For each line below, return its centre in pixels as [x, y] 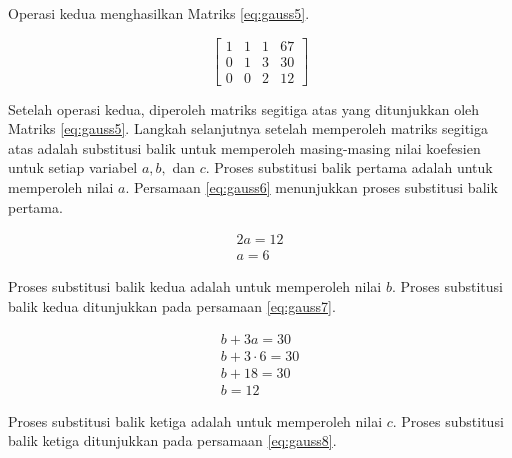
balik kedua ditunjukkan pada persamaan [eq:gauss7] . [172, 305]
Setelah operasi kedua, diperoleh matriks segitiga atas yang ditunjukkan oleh [244, 108]
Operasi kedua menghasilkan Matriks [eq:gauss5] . [159, 13]
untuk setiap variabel [73, 167]
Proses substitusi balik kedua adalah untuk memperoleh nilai [195, 286]
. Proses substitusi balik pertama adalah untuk [349, 167]
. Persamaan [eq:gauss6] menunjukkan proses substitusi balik [311, 187]
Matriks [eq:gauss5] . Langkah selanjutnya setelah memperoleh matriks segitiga [248, 128]
